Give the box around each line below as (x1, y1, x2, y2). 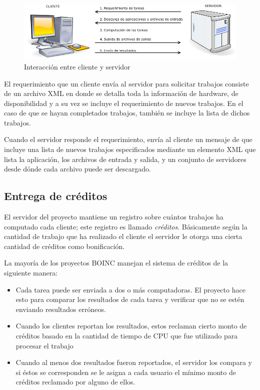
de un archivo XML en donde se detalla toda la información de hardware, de (4, 88, 238, 98)
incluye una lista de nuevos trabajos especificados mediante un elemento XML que (4, 144, 256, 154)
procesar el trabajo (15, 340, 73, 350)
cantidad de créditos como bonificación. (4, 240, 125, 251)
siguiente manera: (4, 267, 58, 278)
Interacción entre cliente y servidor (24, 61, 130, 71)
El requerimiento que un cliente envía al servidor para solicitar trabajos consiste (4, 78, 249, 88)
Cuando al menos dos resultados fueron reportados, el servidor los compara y (15, 357, 252, 367)
